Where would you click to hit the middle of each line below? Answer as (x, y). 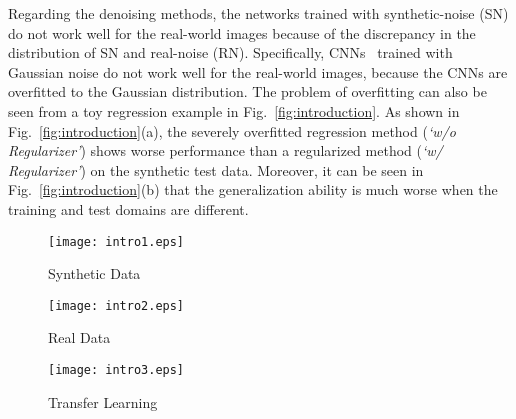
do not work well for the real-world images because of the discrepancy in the (242, 32)
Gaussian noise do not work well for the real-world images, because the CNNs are (258, 71)
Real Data (79, 337)
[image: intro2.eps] (116, 305)
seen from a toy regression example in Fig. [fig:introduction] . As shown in (234, 110)
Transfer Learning (103, 401)
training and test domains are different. (128, 208)
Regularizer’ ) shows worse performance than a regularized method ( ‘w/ (225, 150)
